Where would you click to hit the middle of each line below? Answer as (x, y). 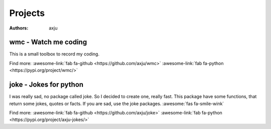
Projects (27, 13)
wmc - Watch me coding (48, 42)
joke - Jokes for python (46, 85)
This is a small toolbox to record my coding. (54, 54)
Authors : (19, 28)
